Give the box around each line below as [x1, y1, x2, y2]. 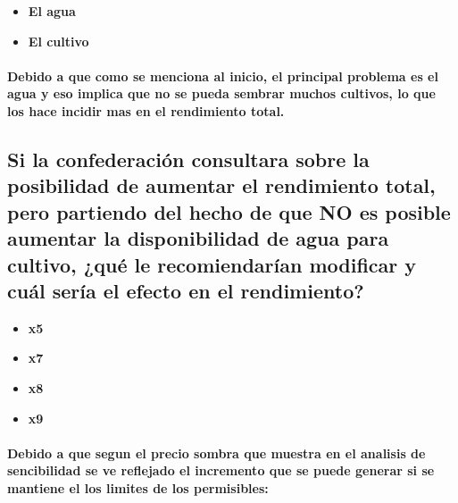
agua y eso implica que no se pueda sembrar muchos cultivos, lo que [7, 84, 436, 103]
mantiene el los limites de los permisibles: [7, 478, 269, 497]
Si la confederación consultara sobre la [7, 145, 370, 172]
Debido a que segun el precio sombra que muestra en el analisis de [7, 443, 426, 462]
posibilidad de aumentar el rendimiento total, [7, 172, 436, 199]
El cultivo [28, 31, 89, 50]
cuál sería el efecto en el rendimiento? [7, 276, 364, 304]
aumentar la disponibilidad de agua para [7, 224, 389, 252]
